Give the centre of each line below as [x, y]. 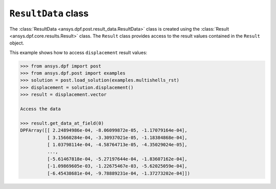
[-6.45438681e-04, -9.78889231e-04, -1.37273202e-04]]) [118, 173]
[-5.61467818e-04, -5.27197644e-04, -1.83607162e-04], [117, 159]
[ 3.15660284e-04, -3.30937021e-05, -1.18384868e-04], [117, 137]
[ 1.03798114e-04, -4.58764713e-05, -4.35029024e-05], [117, 145]
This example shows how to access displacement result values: [78, 52]
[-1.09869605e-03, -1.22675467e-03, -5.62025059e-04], [117, 166]
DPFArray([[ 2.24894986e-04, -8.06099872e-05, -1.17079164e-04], [104, 131]
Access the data [41, 109]
